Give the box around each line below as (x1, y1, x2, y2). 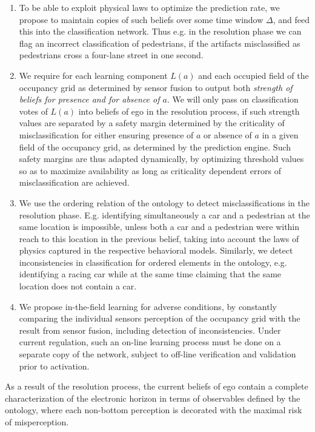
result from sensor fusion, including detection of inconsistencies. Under (19, 323, 281, 336)
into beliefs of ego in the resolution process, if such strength (78, 104, 300, 117)
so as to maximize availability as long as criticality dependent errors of (19, 164, 281, 177)
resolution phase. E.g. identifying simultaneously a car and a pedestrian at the (19, 208, 310, 221)
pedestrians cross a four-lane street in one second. (19, 49, 204, 61)
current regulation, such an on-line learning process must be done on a (19, 336, 281, 348)
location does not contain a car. (19, 280, 137, 292)
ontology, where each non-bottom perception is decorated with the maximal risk (5, 403, 302, 416)
